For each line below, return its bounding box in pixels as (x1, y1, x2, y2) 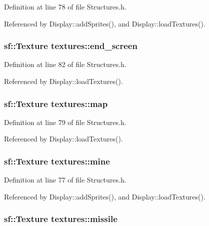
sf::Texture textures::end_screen (4, 39, 137, 52)
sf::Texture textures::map (4, 97, 108, 109)
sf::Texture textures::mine (4, 154, 110, 167)
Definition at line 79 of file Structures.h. (4, 116, 126, 127)
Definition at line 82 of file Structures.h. (4, 59, 126, 69)
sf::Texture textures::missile (4, 212, 117, 225)
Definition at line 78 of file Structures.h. (4, 1, 126, 11)
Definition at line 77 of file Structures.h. (4, 174, 126, 185)
